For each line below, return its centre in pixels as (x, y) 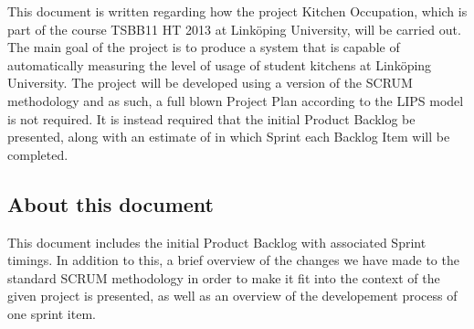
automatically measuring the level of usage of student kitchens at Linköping (220, 64)
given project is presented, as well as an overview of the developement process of (232, 296)
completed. (38, 154)
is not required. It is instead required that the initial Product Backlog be (211, 118)
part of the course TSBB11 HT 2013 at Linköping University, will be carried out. (234, 29)
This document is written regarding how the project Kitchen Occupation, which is (237, 11)
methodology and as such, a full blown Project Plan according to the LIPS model (236, 100)
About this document (111, 203)
